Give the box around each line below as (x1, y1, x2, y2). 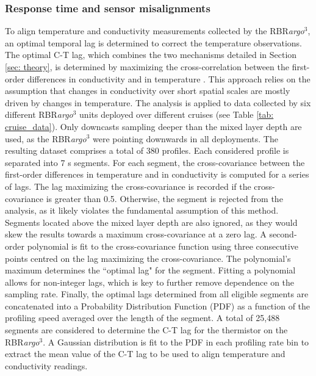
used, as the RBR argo (5, 132, 87, 145)
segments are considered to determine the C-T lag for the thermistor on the (5, 324, 288, 336)
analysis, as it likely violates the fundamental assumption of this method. (5, 204, 279, 217)
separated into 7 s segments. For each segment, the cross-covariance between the (5, 156, 305, 168)
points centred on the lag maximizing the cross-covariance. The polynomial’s (5, 251, 291, 264)
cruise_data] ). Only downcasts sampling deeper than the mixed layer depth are (5, 120, 302, 132)
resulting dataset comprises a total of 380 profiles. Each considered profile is (5, 144, 289, 157)
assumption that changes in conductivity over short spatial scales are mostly (5, 84, 290, 97)
